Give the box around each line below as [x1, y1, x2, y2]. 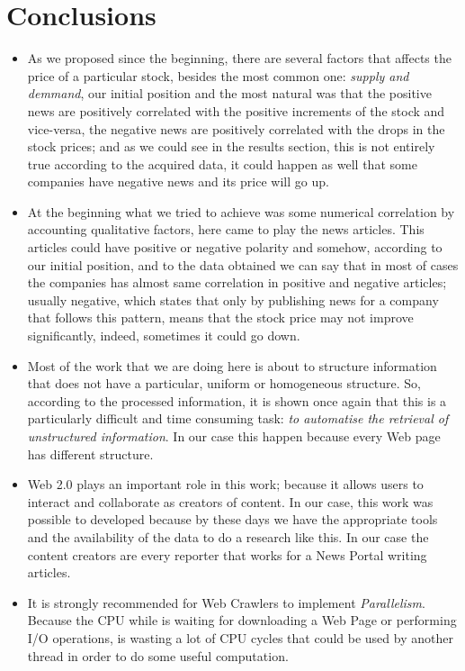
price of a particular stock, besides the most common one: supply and [27, 66, 409, 85]
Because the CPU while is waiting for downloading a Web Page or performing [27, 611, 457, 630]
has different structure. [27, 444, 154, 463]
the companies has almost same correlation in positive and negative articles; [27, 273, 447, 292]
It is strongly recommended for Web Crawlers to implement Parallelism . [27, 593, 425, 612]
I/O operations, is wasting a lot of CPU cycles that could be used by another [27, 628, 453, 647]
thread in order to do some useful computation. [27, 646, 289, 665]
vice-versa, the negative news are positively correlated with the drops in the [27, 119, 445, 138]
